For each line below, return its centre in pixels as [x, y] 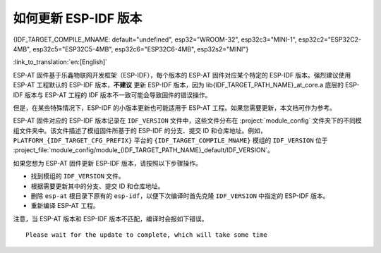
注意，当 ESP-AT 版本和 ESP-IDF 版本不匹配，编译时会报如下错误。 [110, 218]
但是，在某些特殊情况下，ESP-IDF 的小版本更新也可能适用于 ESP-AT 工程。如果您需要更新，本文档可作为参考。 [175, 107]
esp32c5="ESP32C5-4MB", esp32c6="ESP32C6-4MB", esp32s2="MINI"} [141, 49]
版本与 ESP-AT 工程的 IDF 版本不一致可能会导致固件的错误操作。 [118, 94]
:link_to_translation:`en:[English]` [60, 62]
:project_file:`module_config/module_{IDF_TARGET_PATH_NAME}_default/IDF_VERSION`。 [144, 150]
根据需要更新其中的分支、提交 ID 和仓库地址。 [97, 186]
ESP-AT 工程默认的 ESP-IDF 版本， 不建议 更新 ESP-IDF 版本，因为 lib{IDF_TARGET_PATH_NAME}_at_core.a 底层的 [178, 85]
